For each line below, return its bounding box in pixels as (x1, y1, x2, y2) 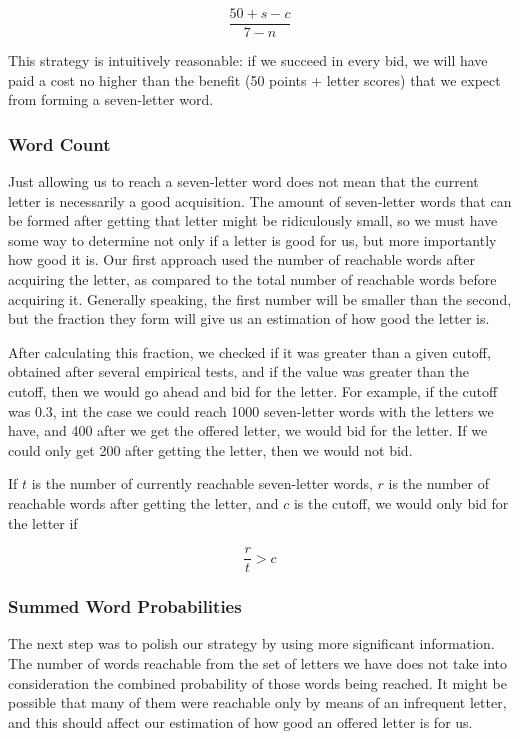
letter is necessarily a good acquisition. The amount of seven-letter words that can (8, 190, 512, 211)
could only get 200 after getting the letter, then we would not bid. (8, 439, 413, 460)
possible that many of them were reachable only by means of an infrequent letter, (8, 692, 507, 713)
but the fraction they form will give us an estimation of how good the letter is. (8, 308, 490, 329)
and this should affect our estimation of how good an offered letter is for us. (8, 711, 473, 732)
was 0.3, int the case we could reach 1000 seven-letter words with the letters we (8, 400, 494, 421)
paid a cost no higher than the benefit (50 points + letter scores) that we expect (8, 69, 501, 90)
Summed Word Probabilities (8, 594, 242, 619)
